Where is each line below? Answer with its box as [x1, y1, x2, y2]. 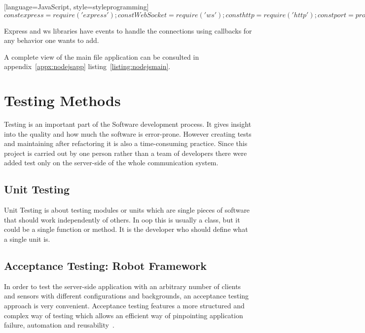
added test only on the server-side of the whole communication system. [4, 157, 219, 168]
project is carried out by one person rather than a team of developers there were [4, 148, 247, 158]
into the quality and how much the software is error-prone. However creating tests [4, 128, 252, 139]
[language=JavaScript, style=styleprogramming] [4, 1, 149, 11]
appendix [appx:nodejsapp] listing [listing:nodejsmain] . [4, 61, 171, 72]
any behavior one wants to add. [4, 35, 99, 45]
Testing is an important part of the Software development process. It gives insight [4, 119, 252, 129]
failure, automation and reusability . [4, 320, 114, 330]
